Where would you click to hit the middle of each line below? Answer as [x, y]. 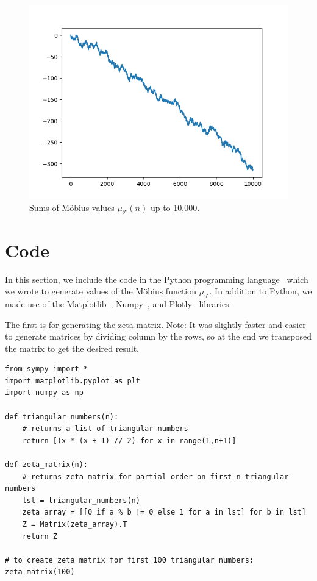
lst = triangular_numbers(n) [81, 500]
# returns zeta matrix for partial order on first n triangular [155, 476]
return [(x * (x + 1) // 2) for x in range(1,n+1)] [129, 440]
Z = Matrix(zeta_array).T [75, 524]
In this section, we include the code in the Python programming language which [157, 279]
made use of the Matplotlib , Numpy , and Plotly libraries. [118, 303]
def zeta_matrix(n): [47, 465]
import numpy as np [44, 393]
